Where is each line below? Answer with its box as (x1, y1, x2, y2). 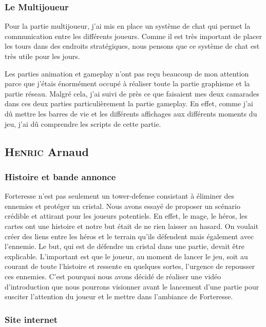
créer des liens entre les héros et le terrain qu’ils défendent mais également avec (5, 230, 254, 241)
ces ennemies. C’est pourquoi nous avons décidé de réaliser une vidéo (5, 271, 221, 281)
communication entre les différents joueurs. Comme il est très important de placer (5, 30, 262, 41)
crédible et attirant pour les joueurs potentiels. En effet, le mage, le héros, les (5, 210, 248, 221)
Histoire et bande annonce (5, 170, 116, 183)
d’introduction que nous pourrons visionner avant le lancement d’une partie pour (5, 281, 259, 292)
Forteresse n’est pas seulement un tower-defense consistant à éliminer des (5, 190, 235, 201)
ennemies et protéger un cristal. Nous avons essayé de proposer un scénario (5, 200, 240, 211)
